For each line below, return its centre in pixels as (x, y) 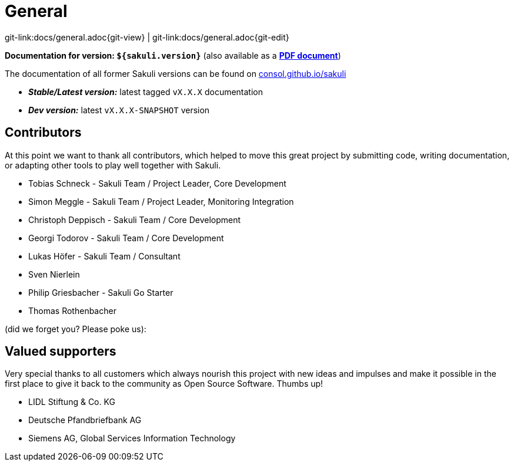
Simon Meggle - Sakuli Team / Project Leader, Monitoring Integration (161, 201)
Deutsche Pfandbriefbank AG (85, 420)
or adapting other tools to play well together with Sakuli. (113, 165)
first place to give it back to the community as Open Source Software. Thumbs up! (164, 384)
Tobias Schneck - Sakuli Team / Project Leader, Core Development (157, 183)
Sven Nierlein (54, 274)
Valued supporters (61, 352)
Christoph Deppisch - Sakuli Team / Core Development (135, 220)
